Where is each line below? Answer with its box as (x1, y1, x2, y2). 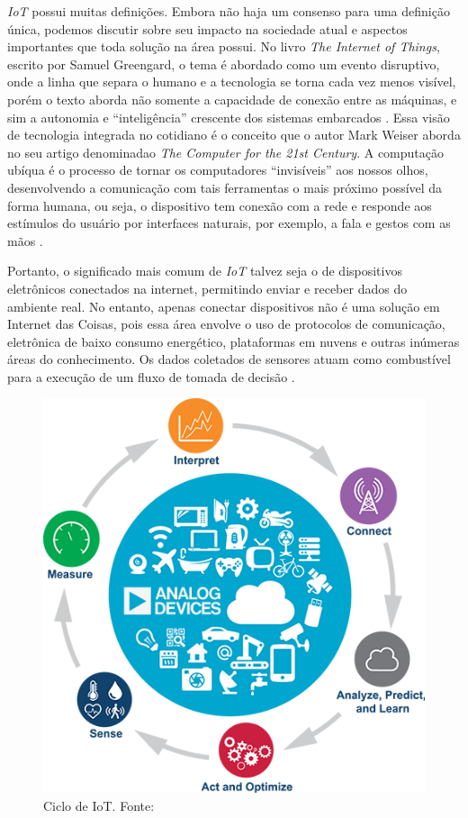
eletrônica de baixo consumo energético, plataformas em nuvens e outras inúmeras (7, 332, 460, 350)
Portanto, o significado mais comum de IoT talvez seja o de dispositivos (7, 261, 402, 280)
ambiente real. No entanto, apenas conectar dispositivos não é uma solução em (7, 296, 440, 315)
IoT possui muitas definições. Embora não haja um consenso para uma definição (7, 2, 450, 20)
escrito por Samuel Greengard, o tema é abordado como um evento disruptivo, (7, 54, 440, 73)
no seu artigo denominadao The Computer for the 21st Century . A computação (7, 142, 444, 161)
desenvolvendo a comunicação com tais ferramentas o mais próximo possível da (7, 177, 443, 196)
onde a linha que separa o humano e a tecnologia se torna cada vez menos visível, (7, 72, 456, 91)
